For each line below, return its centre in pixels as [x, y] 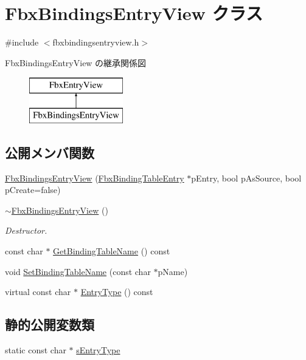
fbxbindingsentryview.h [96, 42]
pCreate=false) [33, 190]
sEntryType [98, 350]
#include [22, 42]
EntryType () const [117, 292]
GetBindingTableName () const [112, 251]
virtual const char [38, 292]
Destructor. [26, 230]
